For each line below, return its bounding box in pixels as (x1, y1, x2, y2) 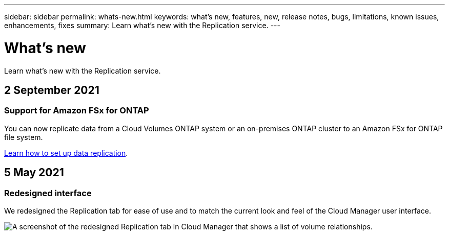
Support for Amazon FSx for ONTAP (4, 105, 149, 116)
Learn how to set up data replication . (4, 148, 128, 157)
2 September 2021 (4, 83, 99, 97)
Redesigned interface (4, 187, 92, 198)
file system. (4, 132, 43, 142)
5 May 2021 (4, 166, 64, 179)
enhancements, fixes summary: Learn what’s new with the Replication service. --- (4, 21, 280, 30)
